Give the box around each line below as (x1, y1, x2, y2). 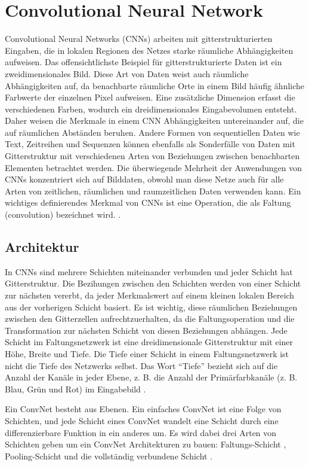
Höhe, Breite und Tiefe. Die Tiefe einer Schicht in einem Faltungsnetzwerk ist (5, 347, 289, 360)
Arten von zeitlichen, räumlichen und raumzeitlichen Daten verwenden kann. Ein (5, 184, 301, 197)
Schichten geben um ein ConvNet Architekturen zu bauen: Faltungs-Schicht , (5, 438, 286, 450)
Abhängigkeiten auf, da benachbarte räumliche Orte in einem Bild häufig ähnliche (5, 79, 305, 92)
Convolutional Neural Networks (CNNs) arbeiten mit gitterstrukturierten (5, 32, 273, 45)
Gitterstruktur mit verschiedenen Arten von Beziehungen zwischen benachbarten (5, 150, 300, 162)
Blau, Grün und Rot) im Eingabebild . (5, 382, 146, 395)
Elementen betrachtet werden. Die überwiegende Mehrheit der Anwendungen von (5, 161, 302, 173)
